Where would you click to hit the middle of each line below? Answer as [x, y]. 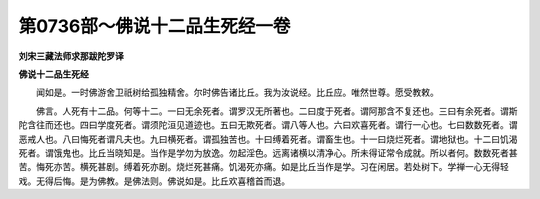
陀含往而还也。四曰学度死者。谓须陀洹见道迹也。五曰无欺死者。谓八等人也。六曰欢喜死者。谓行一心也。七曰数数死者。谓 [268, 125]
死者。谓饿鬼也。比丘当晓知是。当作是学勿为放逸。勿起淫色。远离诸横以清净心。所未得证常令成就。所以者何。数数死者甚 [268, 152]
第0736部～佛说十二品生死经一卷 [154, 26]
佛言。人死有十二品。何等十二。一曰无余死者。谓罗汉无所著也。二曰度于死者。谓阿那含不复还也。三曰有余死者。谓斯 [276, 111]
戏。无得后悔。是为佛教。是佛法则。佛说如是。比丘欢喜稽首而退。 [154, 181]
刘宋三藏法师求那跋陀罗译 [71, 56]
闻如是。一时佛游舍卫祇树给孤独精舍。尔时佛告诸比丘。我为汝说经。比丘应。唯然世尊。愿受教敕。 [237, 92]
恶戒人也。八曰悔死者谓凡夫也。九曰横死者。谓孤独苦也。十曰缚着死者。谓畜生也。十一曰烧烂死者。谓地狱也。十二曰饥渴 [268, 139]
